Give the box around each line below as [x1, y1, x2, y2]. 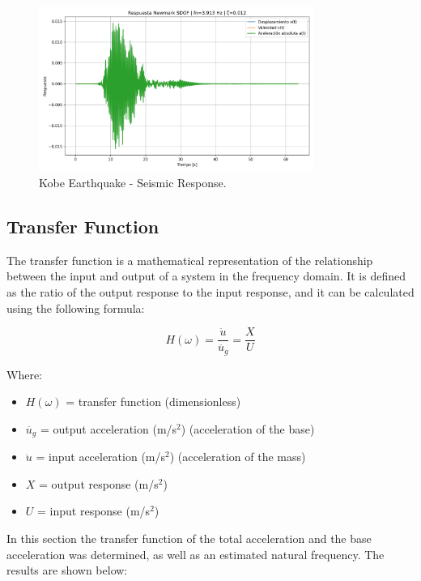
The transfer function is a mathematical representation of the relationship [6, 251, 373, 268]
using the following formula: [6, 299, 145, 316]
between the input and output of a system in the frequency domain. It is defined [6, 267, 406, 284]
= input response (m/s [37, 502, 151, 519]
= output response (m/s [39, 475, 159, 492]
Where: [6, 365, 42, 382]
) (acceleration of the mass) [169, 448, 306, 465]
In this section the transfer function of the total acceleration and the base [6, 530, 372, 547]
